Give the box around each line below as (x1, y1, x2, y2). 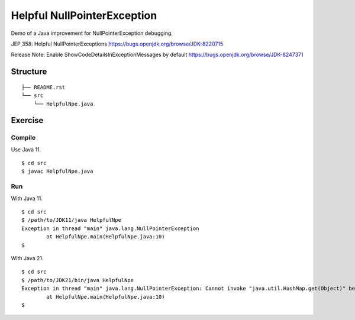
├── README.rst (21, 83, 66, 90)
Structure (11, 67, 47, 77)
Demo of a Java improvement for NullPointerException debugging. (11, 30, 173, 37)
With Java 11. (11, 195, 43, 202)
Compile (11, 134, 35, 142)
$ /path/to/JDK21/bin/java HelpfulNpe (21, 277, 134, 283)
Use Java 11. (11, 146, 41, 153)
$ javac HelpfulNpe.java (21, 168, 93, 174)
